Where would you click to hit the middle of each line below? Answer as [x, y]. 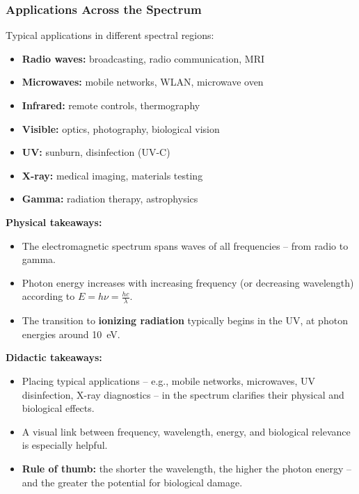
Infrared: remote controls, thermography [111, 105]
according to [48, 296]
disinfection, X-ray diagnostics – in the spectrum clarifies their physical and [183, 394]
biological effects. [58, 408]
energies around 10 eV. [71, 334]
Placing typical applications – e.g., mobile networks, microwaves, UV [169, 380]
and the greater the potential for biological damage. [132, 482]
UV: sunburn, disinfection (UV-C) [96, 152]
